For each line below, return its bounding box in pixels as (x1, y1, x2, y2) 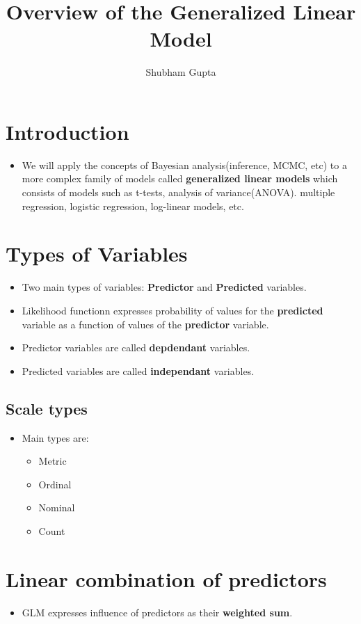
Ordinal (38, 477, 72, 491)
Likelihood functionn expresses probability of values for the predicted (22, 303, 323, 317)
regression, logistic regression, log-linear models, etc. (22, 198, 244, 213)
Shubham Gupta (145, 65, 216, 79)
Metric (38, 454, 67, 468)
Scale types (6, 397, 88, 419)
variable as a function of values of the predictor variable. (22, 317, 269, 331)
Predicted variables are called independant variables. (22, 363, 255, 378)
